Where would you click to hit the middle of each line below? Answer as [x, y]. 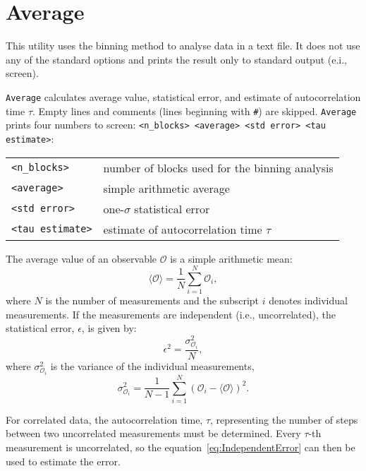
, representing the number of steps [284, 419]
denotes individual [308, 300]
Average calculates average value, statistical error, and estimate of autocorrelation [183, 96]
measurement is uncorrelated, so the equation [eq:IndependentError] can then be [181, 447]
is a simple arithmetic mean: [231, 258]
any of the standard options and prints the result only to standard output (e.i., [177, 59]
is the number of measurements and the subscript [152, 300]
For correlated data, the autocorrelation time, [104, 419]
